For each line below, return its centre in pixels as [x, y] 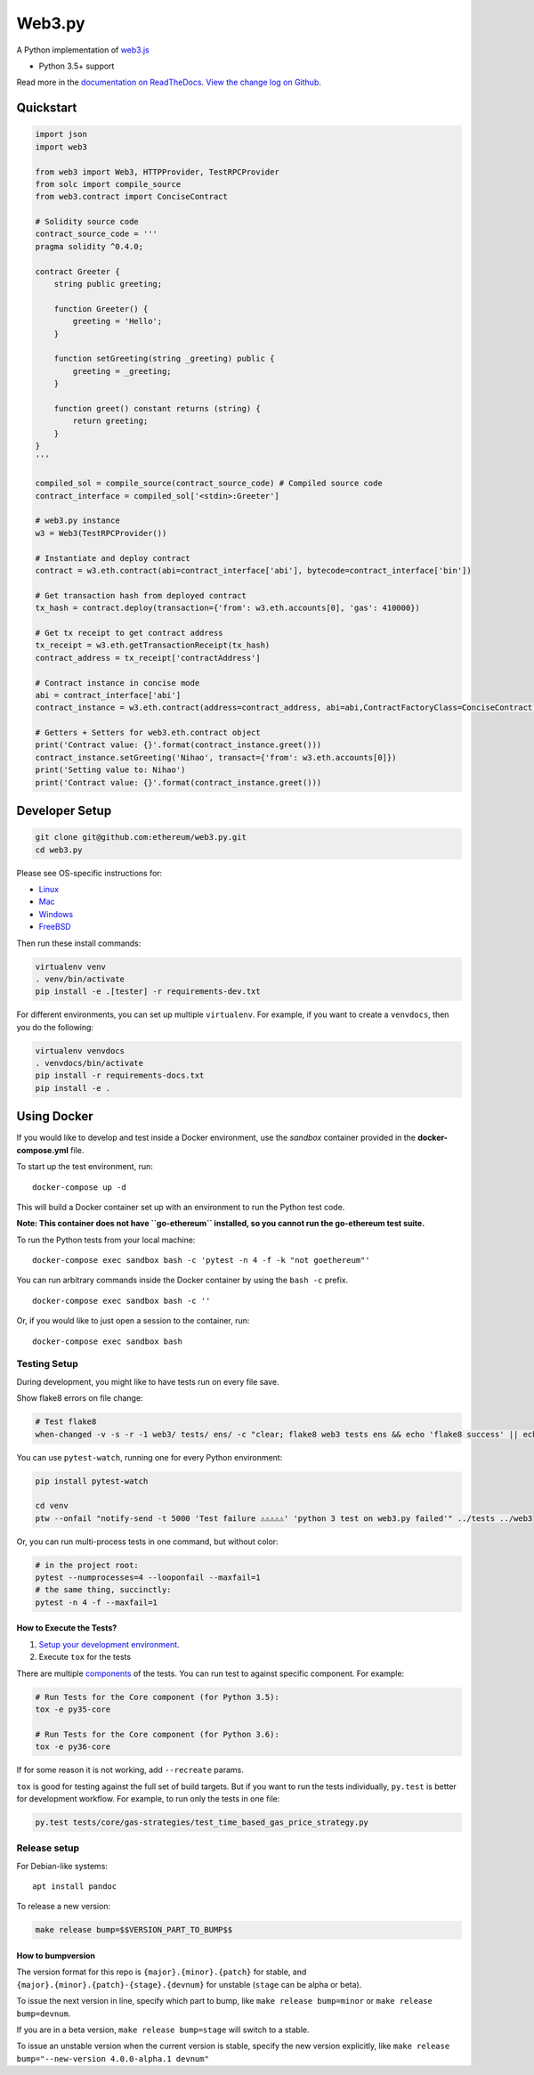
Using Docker [55, 1116]
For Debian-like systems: [62, 1866]
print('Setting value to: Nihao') [110, 770]
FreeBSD [55, 927]
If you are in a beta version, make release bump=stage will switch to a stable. [163, 2030]
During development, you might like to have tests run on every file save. [148, 1381]
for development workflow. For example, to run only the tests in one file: [148, 1798]
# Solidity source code [87, 222]
